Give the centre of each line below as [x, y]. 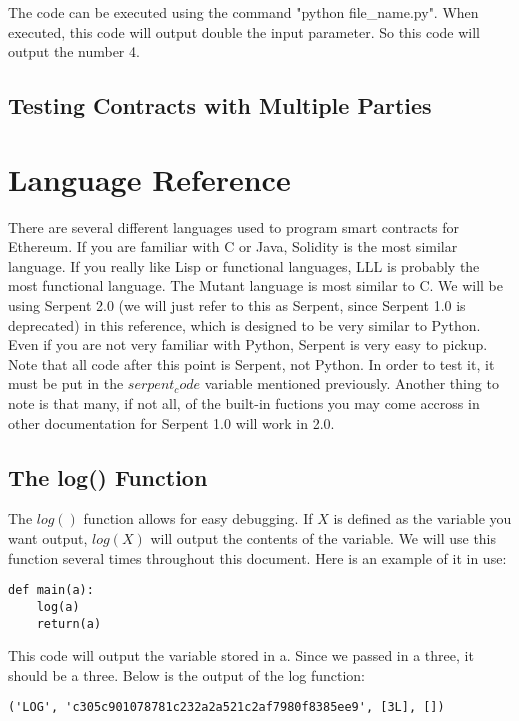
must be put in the [66, 383]
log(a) [58, 606]
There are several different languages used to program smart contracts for [234, 226]
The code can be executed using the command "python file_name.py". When [243, 12]
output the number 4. [74, 51]
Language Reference [149, 178]
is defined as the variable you [422, 518]
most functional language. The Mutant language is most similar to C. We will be [256, 285]
